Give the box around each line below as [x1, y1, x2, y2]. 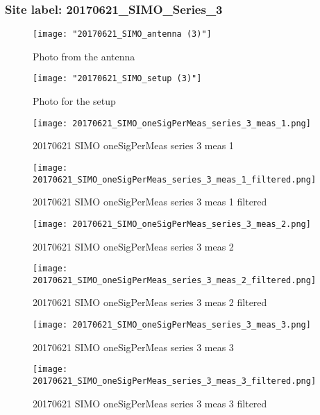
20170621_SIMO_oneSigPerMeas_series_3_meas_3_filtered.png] [33, 375, 317, 386]
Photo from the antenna [33, 49, 135, 63]
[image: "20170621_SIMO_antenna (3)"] [33, 29, 212, 40]
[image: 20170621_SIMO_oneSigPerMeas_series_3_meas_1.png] [33, 118, 311, 128]
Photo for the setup [33, 94, 116, 108]
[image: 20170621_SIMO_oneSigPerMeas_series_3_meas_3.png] [33, 320, 311, 330]
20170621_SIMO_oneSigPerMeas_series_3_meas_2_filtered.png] [33, 275, 317, 285]
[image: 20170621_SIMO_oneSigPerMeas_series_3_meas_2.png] [33, 219, 311, 229]
